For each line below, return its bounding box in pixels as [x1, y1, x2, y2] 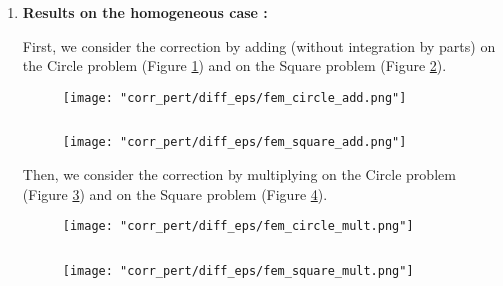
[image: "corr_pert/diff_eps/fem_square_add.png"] [62, 135, 407, 150]
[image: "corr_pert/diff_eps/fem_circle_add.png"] [62, 90, 407, 105]
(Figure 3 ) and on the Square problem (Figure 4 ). [22, 183, 328, 204]
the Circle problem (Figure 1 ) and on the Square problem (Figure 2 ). [22, 55, 447, 76]
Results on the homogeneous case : [22, 2, 268, 22]
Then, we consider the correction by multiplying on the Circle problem [22, 164, 456, 185]
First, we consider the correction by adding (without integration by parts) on [22, 35, 496, 56]
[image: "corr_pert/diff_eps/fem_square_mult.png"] [62, 263, 414, 278]
